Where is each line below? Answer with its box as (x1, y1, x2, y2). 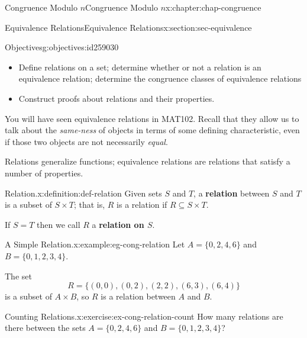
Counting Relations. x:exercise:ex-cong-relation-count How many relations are (5, 310, 283, 322)
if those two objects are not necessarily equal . (5, 135, 168, 147)
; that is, (73, 198, 105, 211)
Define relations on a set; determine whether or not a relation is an (18, 60, 261, 73)
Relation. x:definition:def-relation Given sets (5, 186, 162, 199)
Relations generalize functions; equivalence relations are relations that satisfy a (5, 155, 290, 168)
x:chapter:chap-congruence (166, 1, 261, 13)
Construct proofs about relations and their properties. (18, 92, 215, 104)
